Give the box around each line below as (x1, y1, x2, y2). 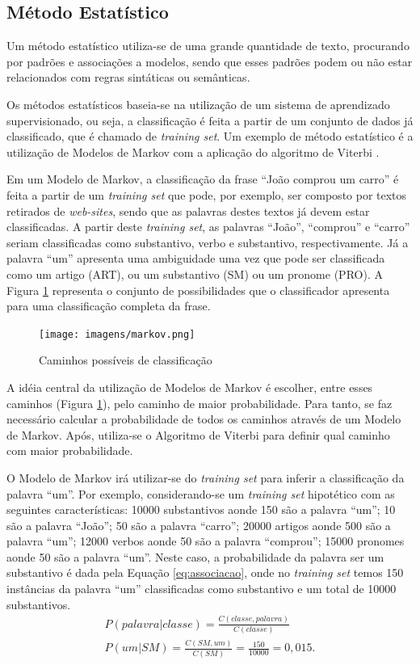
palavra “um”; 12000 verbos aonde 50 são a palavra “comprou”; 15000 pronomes (6, 532, 405, 549)
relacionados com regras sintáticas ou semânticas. (6, 69, 250, 86)
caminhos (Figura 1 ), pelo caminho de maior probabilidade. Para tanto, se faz (6, 394, 393, 411)
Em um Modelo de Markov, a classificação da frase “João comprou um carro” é (6, 170, 399, 187)
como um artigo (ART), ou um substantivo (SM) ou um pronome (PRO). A (6, 265, 383, 282)
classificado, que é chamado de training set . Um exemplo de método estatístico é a (6, 128, 414, 145)
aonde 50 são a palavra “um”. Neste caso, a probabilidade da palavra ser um (6, 548, 384, 565)
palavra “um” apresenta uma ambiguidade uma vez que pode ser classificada (6, 250, 385, 267)
